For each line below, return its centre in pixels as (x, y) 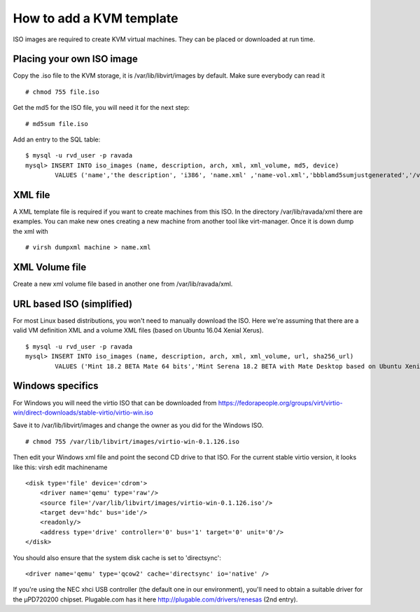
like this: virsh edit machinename (60, 467)
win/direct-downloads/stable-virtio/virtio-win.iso (83, 412)
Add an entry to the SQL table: (57, 139)
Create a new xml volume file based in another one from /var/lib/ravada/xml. (123, 284)
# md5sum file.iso (57, 124)
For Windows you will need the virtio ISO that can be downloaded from (115, 403)
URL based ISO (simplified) (73, 304)
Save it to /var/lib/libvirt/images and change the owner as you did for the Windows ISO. (138, 425)
